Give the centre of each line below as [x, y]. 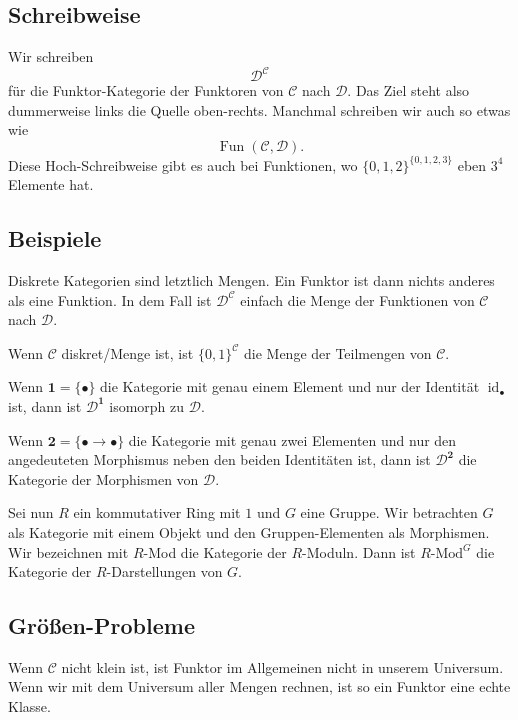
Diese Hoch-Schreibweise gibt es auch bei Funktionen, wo [183, 164]
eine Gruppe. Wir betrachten [389, 512]
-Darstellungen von [164, 571]
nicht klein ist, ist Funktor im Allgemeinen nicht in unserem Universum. [282, 666]
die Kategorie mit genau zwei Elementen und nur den [292, 439]
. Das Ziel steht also [408, 90]
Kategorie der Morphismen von [103, 478]
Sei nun [31, 512]
